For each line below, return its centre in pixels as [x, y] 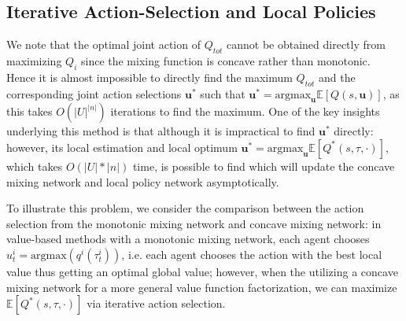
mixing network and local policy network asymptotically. [143, 181]
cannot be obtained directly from [306, 44]
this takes [30, 111]
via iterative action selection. [156, 303]
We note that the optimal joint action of [103, 44]
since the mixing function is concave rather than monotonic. [225, 61]
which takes [35, 166]
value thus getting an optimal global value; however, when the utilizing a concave [202, 271]
